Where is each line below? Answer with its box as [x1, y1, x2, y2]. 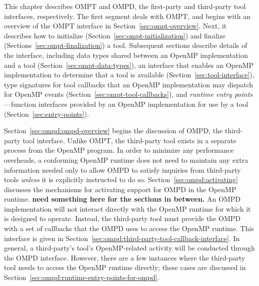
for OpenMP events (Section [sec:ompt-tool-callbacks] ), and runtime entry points [4, 89, 253, 99]
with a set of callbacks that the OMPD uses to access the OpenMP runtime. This [4, 223, 254, 234]
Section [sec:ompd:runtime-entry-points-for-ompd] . [4, 272, 159, 283]
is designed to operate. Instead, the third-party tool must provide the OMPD [4, 213, 240, 224]
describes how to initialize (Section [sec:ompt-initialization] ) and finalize [4, 30, 225, 40]
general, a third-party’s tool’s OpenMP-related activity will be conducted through [4, 243, 255, 253]
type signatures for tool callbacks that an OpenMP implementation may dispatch [4, 79, 253, 89]
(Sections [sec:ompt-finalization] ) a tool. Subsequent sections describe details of [4, 40, 247, 50]
